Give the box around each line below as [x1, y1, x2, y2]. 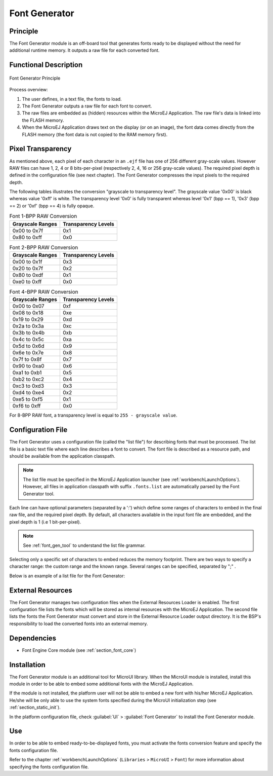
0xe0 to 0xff [12, 278, 42, 285]
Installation [9, 660, 45, 669]
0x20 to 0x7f [12, 265, 43, 272]
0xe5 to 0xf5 [12, 396, 43, 403]
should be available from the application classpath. [9, 453, 116, 459]
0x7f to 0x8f [12, 356, 42, 363]
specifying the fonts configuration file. [9, 763, 89, 770]
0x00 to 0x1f [12, 258, 42, 265]
